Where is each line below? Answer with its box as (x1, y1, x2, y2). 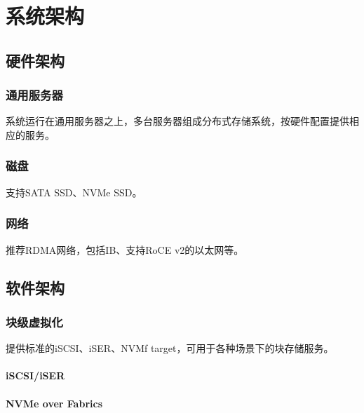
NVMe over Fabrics (6, 395, 102, 410)
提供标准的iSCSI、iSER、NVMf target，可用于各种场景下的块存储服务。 (6, 341, 334, 356)
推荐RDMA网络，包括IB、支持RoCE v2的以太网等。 (6, 242, 244, 257)
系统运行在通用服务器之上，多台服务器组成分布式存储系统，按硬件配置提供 (6, 114, 349, 128)
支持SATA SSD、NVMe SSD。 (6, 184, 142, 199)
